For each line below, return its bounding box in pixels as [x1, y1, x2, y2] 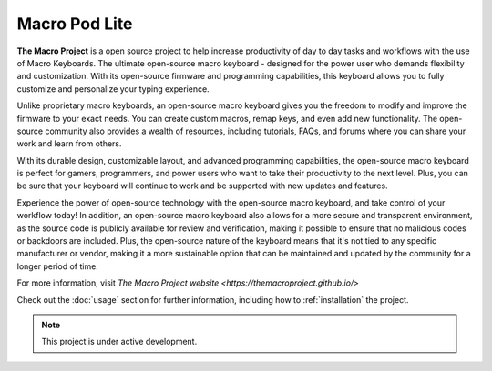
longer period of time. [16, 260, 99, 272]
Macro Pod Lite [16, 14, 133, 34]
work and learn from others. [16, 138, 122, 149]
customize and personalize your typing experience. [16, 83, 210, 95]
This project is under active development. [41, 336, 198, 347]
